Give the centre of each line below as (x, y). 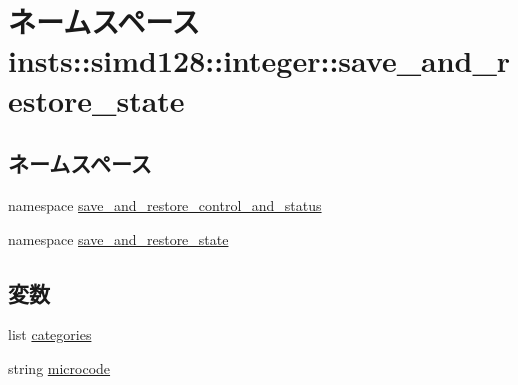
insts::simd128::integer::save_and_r (259, 60)
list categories (50, 334)
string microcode (59, 367)
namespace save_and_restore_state (118, 238)
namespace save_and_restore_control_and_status (165, 204)
